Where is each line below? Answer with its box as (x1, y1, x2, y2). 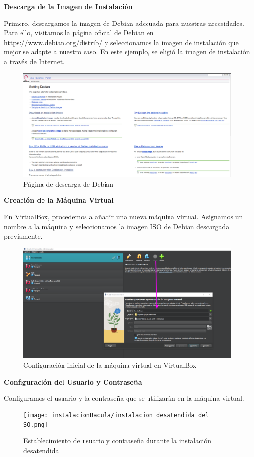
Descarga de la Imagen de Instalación (4, 1, 133, 11)
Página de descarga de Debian (23, 178, 114, 189)
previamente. (4, 231, 42, 241)
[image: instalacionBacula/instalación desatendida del (23, 411, 209, 419)
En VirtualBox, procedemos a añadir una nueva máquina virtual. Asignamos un (4, 211, 243, 221)
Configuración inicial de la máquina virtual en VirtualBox (23, 360, 197, 370)
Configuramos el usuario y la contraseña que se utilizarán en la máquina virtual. (4, 393, 244, 403)
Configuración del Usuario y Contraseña (4, 376, 142, 386)
